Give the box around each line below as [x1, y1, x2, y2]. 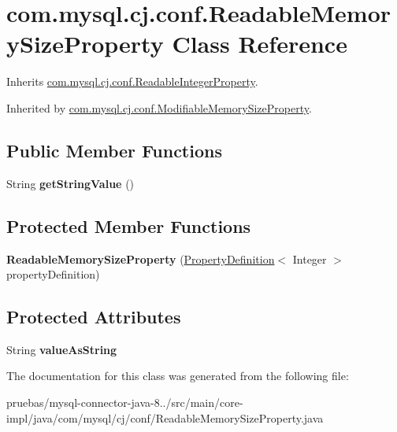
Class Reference [172, 28, 347, 60]
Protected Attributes [6, 305, 181, 329]
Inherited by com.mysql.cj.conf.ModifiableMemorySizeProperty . [6, 99, 312, 116]
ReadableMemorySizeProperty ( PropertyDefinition [6, 250, 275, 267]
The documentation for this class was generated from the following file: [6, 367, 349, 384]
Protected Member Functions [6, 213, 251, 238]
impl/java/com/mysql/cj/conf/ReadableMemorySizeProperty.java [6, 409, 324, 426]
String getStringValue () [6, 175, 135, 191]
